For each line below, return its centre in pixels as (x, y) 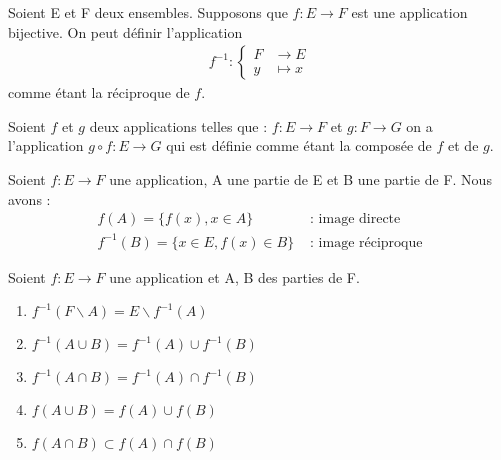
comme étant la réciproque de (99, 92)
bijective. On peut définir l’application (125, 31)
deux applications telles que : (178, 125)
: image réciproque (366, 242)
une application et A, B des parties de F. (234, 276)
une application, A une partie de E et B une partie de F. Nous (300, 179)
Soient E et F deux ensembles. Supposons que (148, 12)
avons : (29, 198)
